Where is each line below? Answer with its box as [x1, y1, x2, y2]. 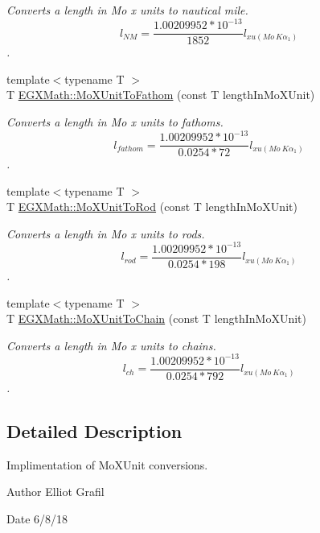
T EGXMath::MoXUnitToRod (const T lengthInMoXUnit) [6, 198, 297, 215]
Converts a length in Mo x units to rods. [6, 225, 205, 242]
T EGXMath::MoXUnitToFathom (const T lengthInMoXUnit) [6, 86, 315, 103]
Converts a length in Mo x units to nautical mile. [6, 2, 248, 18]
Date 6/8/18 [6, 510, 68, 527]
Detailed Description [6, 418, 183, 443]
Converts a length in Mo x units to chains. [6, 337, 216, 353]
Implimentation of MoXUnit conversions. [6, 456, 208, 473]
